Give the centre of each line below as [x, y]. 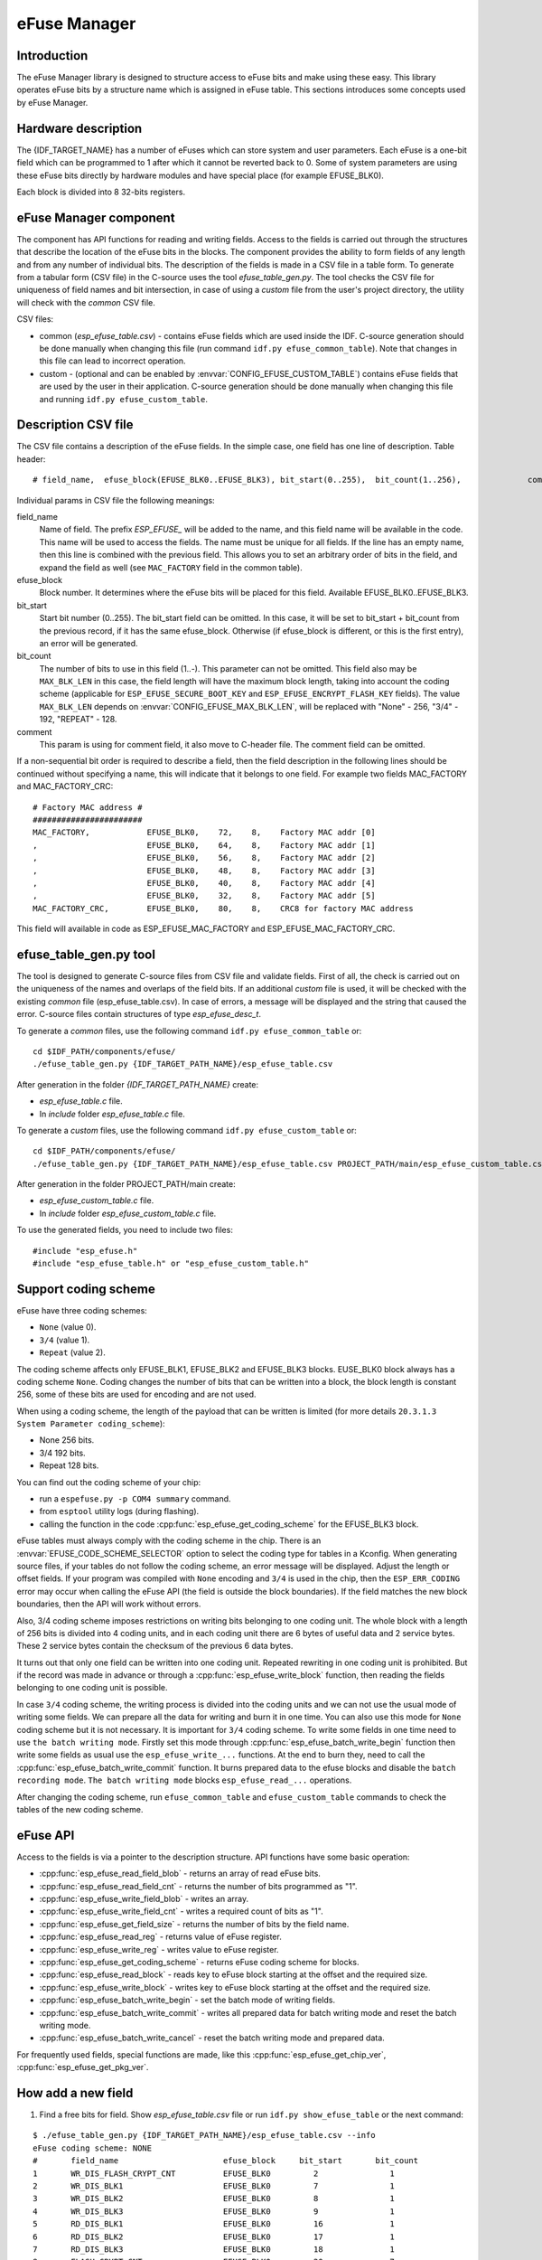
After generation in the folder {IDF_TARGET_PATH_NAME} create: [138, 1084]
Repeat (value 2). [72, 1352]
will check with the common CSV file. [86, 302]
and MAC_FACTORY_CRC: [65, 786]
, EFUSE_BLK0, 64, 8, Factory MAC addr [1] [204, 845]
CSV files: [35, 319]
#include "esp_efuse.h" [85, 1251]
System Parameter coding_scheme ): [91, 1424]
